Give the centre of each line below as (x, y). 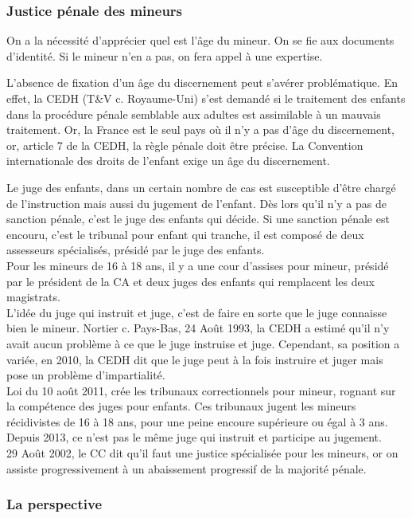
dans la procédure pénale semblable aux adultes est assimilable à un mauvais (194, 114)
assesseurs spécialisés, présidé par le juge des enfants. (136, 250)
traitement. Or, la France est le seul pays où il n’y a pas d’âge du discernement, (200, 129)
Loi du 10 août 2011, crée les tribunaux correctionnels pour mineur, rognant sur (201, 390)
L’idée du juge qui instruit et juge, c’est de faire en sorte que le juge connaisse (197, 312)
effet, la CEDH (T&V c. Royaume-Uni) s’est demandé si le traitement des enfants (206, 98)
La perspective (54, 504)
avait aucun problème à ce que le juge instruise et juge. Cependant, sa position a (203, 343)
